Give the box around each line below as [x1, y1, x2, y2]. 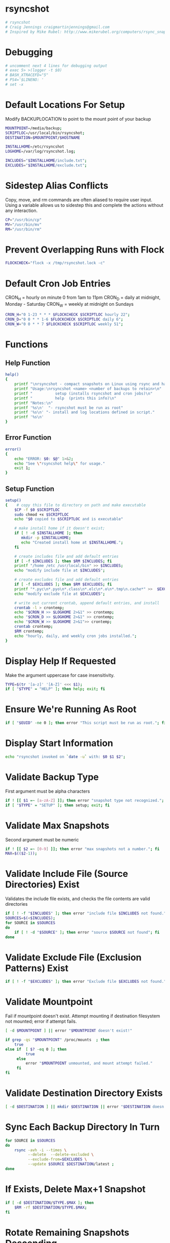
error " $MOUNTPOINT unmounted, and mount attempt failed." [25, 1061, 153, 1066]
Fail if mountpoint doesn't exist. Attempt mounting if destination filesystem [5, 1013, 160, 1019]
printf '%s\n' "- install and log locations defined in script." [14, 410, 155, 415]
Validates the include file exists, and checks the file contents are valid [5, 896, 150, 902]
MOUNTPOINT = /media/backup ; [5, 125, 62, 131]
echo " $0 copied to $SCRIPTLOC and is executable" [14, 517, 123, 522]
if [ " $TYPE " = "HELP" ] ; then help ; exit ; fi [5, 687, 105, 692]
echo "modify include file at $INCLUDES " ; [14, 568, 105, 573]
